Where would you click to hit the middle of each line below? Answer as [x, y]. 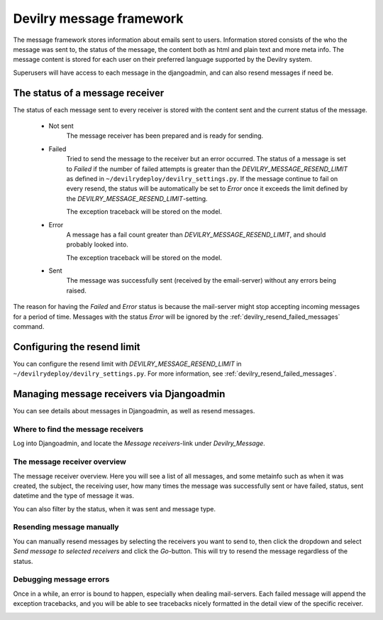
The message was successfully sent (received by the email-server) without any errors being [201, 281]
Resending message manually [66, 527]
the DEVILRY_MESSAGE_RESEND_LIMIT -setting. [137, 198]
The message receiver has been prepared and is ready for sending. [165, 136]
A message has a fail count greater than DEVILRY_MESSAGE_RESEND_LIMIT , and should [196, 234]
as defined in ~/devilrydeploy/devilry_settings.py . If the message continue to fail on [202, 178]
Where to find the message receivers [78, 430]
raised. [76, 290]
